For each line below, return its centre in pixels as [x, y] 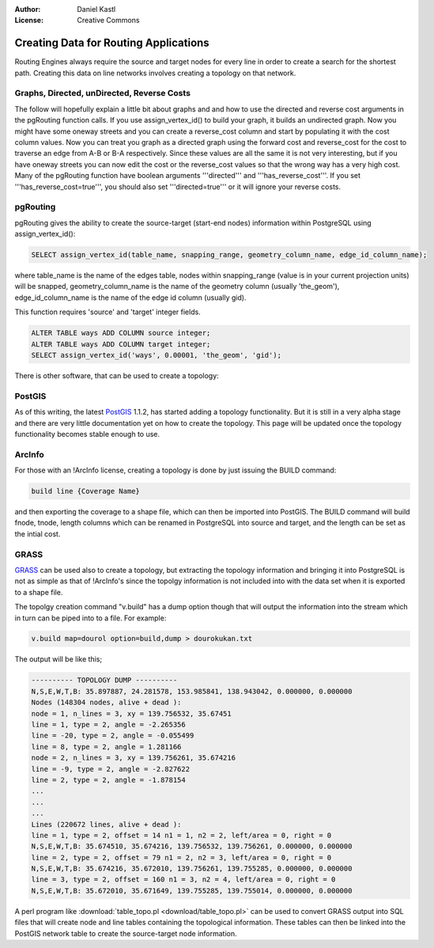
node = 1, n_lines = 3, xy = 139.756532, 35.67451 [132, 713]
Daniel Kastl [96, 9]
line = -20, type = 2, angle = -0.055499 [113, 736]
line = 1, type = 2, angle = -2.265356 [108, 725]
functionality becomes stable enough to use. [87, 434]
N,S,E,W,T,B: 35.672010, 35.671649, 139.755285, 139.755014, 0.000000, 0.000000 [192, 891]
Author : [28, 9]
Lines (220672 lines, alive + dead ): [106, 824]
